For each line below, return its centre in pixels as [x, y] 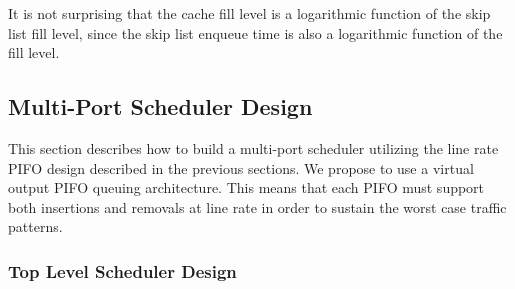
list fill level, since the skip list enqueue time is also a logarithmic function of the [255, 32]
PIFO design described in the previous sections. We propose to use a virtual [241, 167]
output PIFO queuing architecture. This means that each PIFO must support [246, 187]
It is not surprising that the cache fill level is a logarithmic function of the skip [249, 13]
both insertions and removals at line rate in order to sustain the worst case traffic [257, 206]
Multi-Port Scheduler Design [160, 106]
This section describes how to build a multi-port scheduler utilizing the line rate [253, 147]
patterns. [35, 226]
